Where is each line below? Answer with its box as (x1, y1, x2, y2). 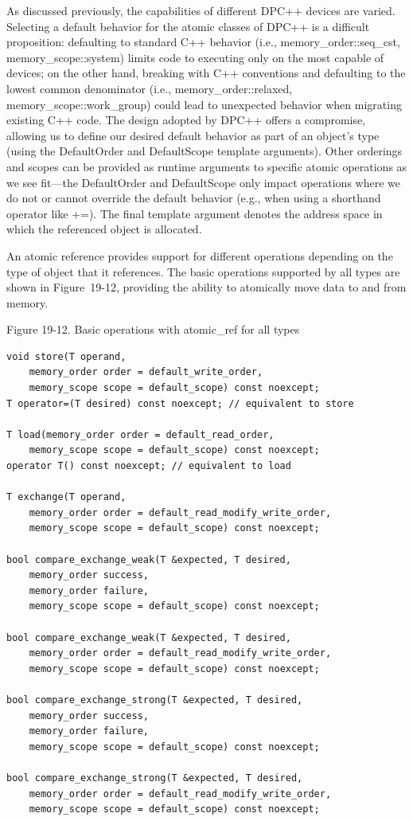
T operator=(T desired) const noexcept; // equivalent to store (6, 397, 354, 409)
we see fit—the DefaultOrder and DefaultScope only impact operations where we (6, 174, 400, 190)
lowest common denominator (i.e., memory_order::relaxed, (6, 80, 293, 96)
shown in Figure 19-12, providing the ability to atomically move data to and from (6, 279, 407, 295)
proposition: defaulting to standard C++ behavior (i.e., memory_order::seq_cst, (6, 33, 400, 50)
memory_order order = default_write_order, (29, 366, 263, 378)
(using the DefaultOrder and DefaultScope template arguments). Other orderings (6, 143, 403, 159)
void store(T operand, (6, 350, 127, 362)
